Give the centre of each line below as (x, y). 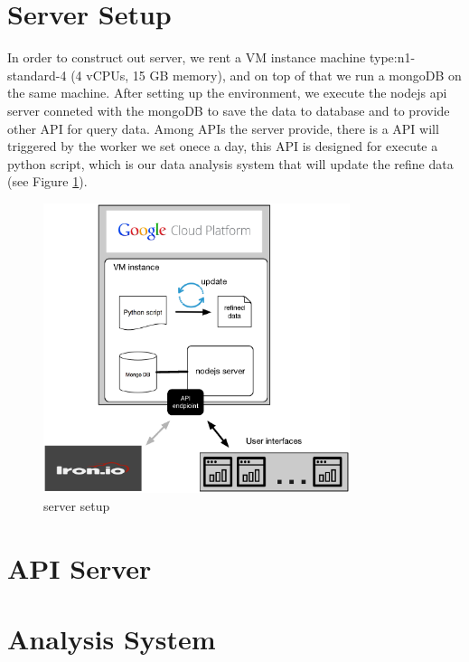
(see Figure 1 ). (47, 181)
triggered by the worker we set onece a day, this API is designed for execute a (223, 146)
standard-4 (37, 75)
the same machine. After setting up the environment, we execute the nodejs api (227, 93)
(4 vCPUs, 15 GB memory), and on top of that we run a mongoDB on (266, 75)
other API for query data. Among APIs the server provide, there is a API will (223, 128)
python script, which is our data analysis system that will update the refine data (230, 163)
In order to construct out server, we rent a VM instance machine (187, 57)
